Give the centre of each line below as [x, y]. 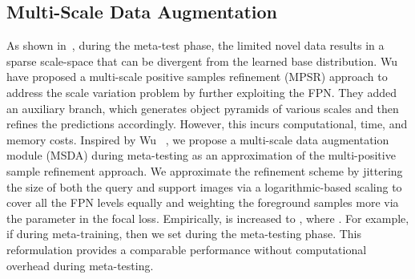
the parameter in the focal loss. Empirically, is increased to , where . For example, [208, 218]
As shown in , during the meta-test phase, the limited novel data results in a [195, 45]
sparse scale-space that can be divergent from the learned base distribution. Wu [202, 61]
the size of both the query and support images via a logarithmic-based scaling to [204, 186]
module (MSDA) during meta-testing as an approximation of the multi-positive [201, 155]
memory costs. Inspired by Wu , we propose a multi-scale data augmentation [198, 139]
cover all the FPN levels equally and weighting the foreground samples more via [203, 202]
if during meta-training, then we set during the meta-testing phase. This [184, 234]
